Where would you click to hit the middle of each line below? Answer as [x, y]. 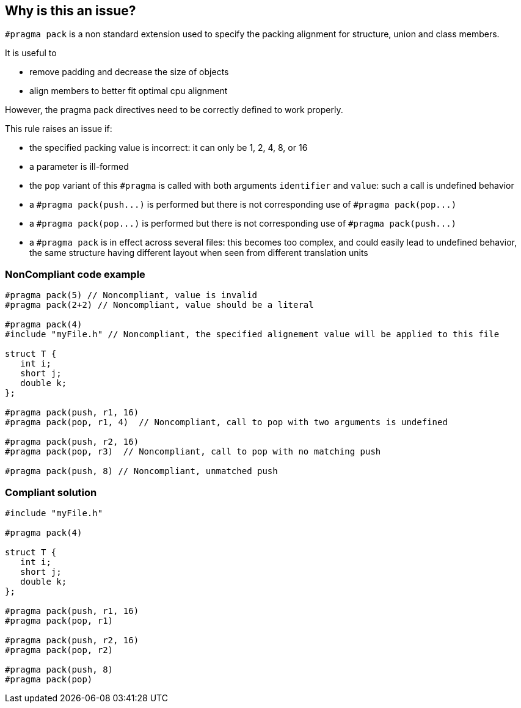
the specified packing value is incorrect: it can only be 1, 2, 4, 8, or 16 [169, 148]
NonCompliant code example [75, 274]
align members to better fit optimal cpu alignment [129, 91]
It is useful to [31, 53]
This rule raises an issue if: [59, 129]
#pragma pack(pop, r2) [59, 650]
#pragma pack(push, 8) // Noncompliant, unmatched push [141, 471]
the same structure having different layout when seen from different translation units [199, 253]
